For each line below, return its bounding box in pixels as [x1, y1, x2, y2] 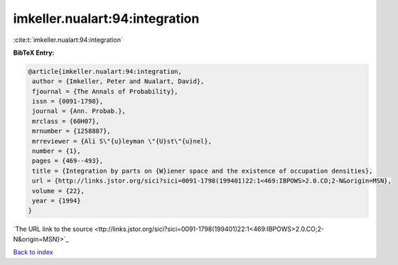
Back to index [13, 248, 53, 256]
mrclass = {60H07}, [32, 117, 99, 125]
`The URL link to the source [13, 225, 93, 234]
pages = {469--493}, [32, 157, 104, 165]
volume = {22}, [32, 187, 85, 195]
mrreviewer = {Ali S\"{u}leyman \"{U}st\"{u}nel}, [32, 137, 213, 145]
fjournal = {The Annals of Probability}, [32, 87, 178, 95]
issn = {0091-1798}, [32, 97, 104, 106]
